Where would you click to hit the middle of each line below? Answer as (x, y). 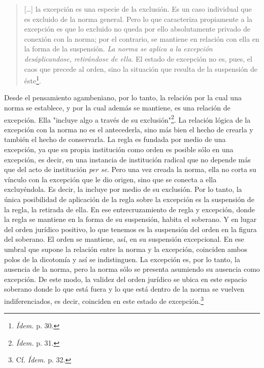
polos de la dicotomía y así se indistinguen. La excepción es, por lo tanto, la (122, 259)
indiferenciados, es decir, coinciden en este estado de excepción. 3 (104, 300)
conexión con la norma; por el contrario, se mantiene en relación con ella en (142, 38)
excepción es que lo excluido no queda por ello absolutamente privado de (137, 29)
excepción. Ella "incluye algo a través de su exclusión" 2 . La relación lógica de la (127, 119)
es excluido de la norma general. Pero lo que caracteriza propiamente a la (138, 19)
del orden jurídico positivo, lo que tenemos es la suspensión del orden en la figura (130, 229)
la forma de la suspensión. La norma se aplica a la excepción (118, 49)
